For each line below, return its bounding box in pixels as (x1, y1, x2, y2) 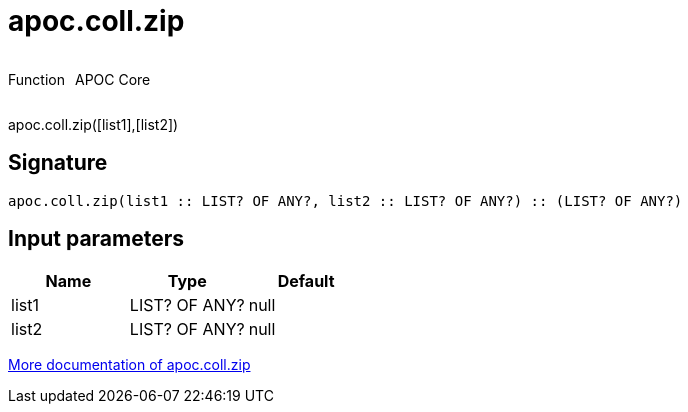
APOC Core (74, 70, 151, 88)
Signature (8, 150, 108, 176)
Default (277, 271, 335, 292)
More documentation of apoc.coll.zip (8, 356, 251, 374)
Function (8, 70, 65, 88)
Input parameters (8, 226, 185, 252)
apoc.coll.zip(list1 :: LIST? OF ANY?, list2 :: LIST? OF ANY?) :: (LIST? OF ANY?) (8, 192, 683, 209)
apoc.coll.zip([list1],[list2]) (8, 115, 179, 133)
